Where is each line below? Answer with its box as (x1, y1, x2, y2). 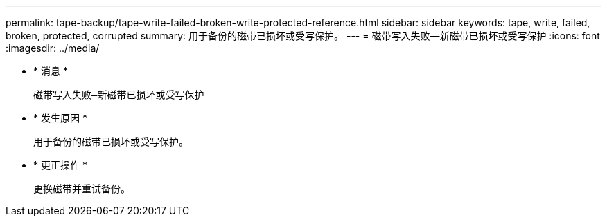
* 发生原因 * (33, 112, 87, 124)
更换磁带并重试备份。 (33, 183, 130, 194)
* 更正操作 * (33, 159, 87, 171)
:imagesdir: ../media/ (6, 42, 100, 54)
